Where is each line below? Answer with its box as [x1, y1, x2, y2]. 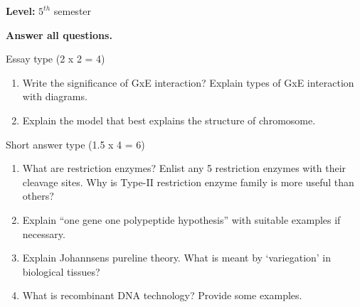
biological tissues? [22, 264, 100, 279]
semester [53, 4, 92, 18]
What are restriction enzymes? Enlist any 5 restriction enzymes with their [22, 161, 346, 176]
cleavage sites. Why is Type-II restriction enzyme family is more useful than [22, 174, 354, 189]
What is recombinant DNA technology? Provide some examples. [22, 288, 302, 303]
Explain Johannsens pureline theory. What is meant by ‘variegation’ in [22, 250, 332, 265]
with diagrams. [22, 89, 88, 104]
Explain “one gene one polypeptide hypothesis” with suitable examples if [22, 212, 341, 227]
